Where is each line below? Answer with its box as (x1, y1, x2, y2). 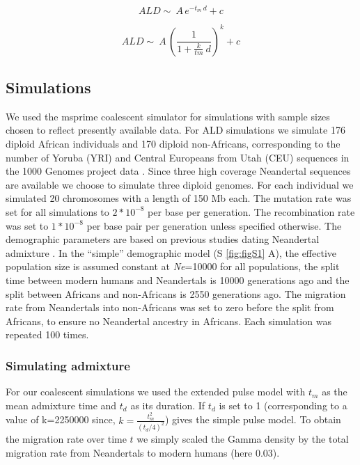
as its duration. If (130, 397, 205, 412)
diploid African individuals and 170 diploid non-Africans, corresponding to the (6, 136, 341, 150)
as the (322, 384, 347, 399)
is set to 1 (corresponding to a (219, 397, 347, 412)
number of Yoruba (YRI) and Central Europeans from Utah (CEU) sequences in (6, 150, 350, 164)
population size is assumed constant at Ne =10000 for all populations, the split (6, 259, 340, 274)
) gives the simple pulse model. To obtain (164, 412, 341, 427)
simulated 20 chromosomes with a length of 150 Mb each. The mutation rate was (6, 191, 352, 205)
